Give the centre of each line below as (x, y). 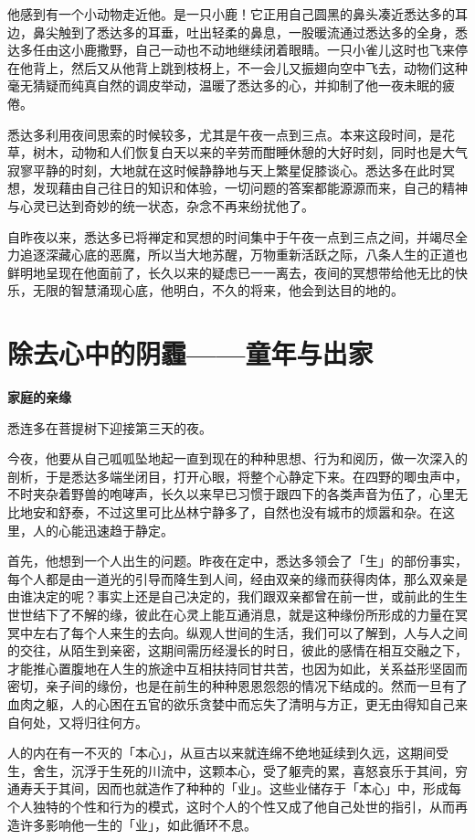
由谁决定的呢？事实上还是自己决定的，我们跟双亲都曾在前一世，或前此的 (225, 596)
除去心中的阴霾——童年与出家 (190, 353)
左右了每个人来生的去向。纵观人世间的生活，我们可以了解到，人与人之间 (250, 632)
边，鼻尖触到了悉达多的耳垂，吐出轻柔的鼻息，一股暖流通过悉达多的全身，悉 (237, 32)
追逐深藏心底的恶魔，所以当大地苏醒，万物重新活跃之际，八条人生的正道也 (243, 255)
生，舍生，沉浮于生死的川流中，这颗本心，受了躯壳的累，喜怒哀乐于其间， (231, 770)
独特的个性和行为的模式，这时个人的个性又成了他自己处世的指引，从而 (243, 806)
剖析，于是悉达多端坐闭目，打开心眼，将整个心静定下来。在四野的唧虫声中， (237, 476)
